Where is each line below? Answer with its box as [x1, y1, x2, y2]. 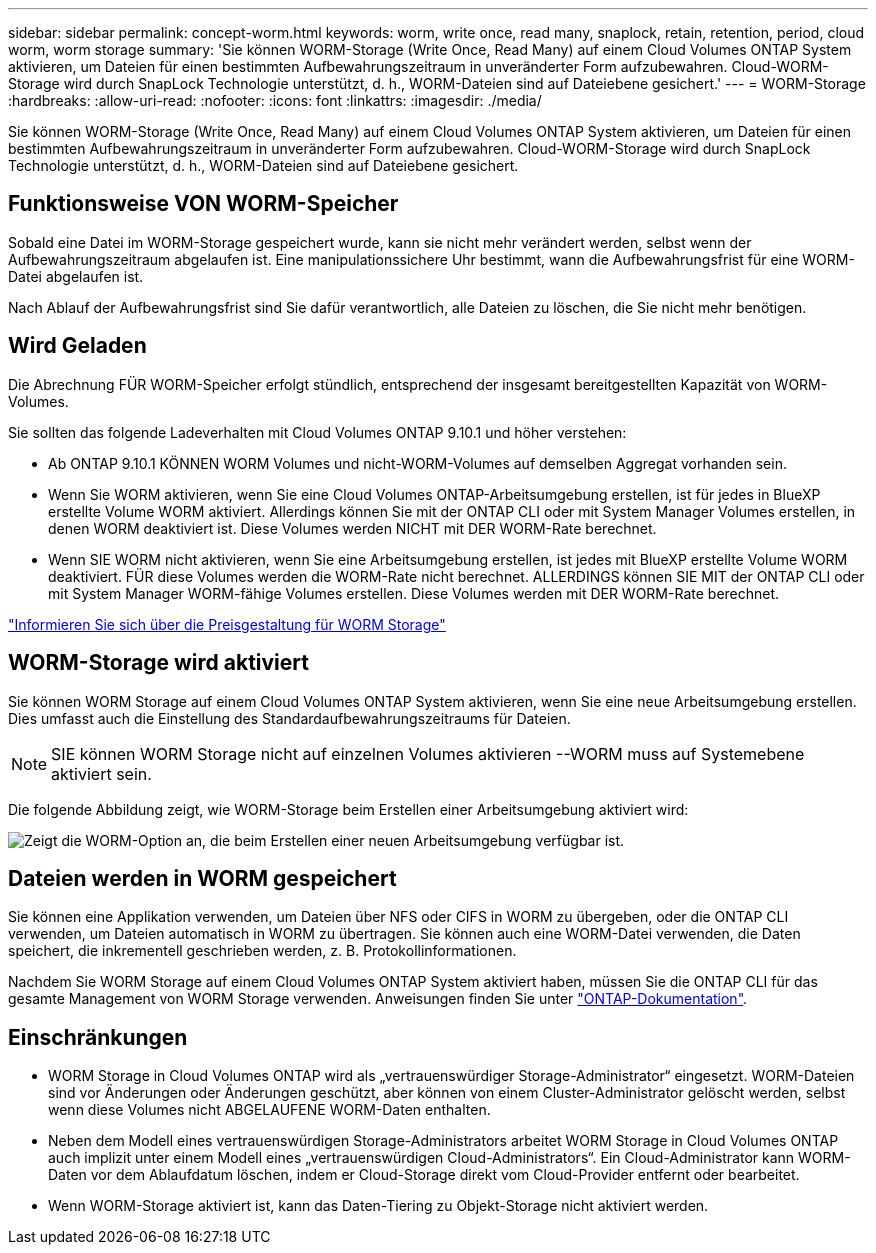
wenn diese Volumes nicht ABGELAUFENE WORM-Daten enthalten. [48, 1101, 491, 1119]
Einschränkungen [8, 1024, 188, 1050]
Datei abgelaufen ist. [8, 267, 144, 285]
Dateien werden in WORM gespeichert [8, 865, 397, 891]
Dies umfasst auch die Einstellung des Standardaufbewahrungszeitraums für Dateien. [8, 709, 571, 727]
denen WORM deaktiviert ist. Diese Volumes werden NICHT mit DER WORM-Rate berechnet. [48, 519, 657, 537]
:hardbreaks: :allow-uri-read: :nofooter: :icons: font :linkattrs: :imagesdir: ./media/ [8, 92, 542, 109]
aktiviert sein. [51, 763, 152, 784]
